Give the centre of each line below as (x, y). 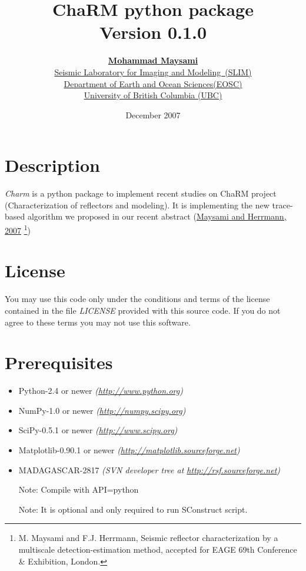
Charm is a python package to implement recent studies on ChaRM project (141, 193)
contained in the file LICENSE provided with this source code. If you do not (143, 310)
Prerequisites (59, 362)
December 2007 (153, 114)
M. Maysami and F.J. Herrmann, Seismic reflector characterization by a (148, 538)
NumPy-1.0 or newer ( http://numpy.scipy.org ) (102, 410)
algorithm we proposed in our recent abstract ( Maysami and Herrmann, (157, 216)
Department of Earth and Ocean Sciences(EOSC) (153, 83)
